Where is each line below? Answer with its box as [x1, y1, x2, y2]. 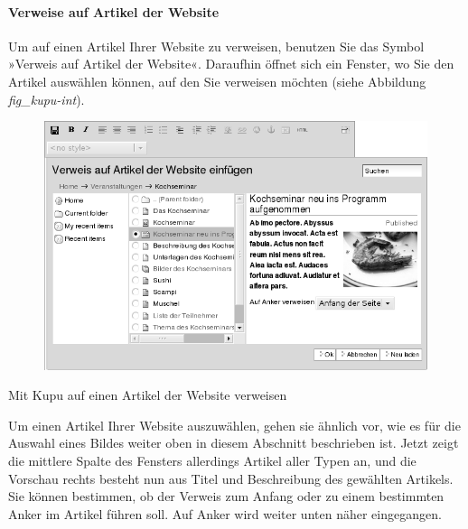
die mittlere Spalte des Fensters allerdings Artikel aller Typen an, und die [8, 450, 417, 469]
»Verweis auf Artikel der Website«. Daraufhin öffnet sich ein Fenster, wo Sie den [8, 54, 454, 73]
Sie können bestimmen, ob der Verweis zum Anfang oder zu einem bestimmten [8, 487, 445, 506]
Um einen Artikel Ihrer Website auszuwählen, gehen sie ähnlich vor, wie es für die [8, 415, 461, 434]
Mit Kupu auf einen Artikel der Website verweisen [8, 385, 287, 404]
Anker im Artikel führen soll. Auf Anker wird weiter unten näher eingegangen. [8, 504, 442, 523]
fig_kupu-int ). [8, 89, 85, 108]
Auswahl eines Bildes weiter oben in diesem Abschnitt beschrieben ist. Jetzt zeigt [8, 433, 459, 452]
